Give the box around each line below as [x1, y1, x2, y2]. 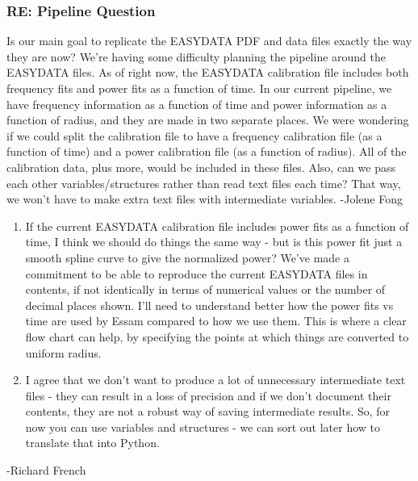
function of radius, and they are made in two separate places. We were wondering [6, 111, 409, 128]
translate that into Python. [25, 434, 160, 451]
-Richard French [6, 462, 86, 479]
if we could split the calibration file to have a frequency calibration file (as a [6, 127, 382, 144]
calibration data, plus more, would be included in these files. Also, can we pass [6, 158, 395, 175]
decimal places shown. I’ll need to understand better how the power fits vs [25, 296, 394, 313]
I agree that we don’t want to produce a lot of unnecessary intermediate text [25, 371, 406, 388]
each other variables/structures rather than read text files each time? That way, [6, 174, 401, 191]
